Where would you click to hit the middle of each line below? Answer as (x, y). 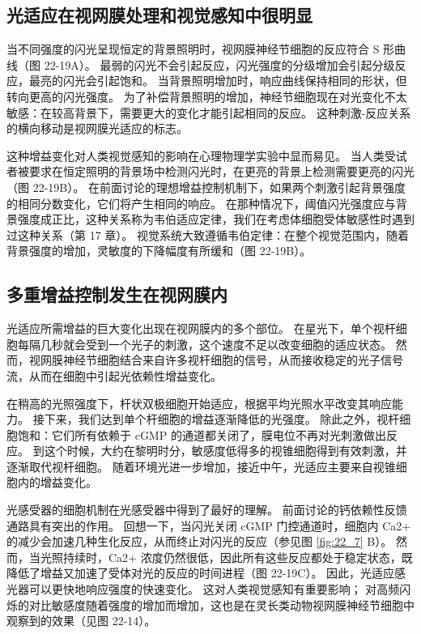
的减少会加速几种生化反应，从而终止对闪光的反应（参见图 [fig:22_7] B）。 (200, 541)
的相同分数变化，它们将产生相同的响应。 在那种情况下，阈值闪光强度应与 (201, 203)
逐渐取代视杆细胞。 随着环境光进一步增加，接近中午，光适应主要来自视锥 (201, 466)
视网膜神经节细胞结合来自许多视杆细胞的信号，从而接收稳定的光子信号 (216, 360)
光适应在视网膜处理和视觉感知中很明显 (159, 15)
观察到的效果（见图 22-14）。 (81, 621)
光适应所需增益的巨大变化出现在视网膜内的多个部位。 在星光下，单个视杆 (201, 328)
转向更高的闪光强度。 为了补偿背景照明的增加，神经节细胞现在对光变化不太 (207, 96)
